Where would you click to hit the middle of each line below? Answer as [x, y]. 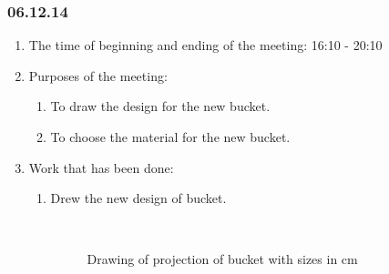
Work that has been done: [101, 167]
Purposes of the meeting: [98, 75]
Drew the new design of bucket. [138, 198]
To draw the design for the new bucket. [160, 106]
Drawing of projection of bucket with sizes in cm [222, 259]
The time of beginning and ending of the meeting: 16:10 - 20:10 [205, 45]
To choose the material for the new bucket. [170, 137]
